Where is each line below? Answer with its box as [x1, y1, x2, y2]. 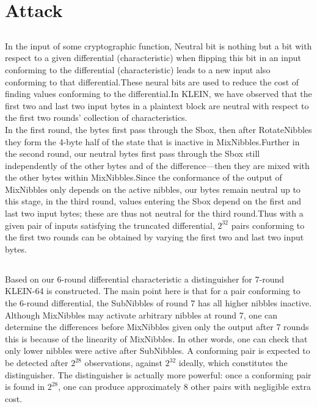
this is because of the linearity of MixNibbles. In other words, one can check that [5, 332, 308, 345]
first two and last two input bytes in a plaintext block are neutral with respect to [5, 99, 309, 112]
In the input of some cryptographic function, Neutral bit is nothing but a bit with [5, 39, 312, 52]
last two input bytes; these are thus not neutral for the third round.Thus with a [5, 207, 304, 220]
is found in [5, 380, 45, 393]
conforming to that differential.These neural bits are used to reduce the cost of [5, 75, 299, 88]
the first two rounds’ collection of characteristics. [5, 111, 188, 124]
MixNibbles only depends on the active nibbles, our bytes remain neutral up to [5, 182, 301, 195]
